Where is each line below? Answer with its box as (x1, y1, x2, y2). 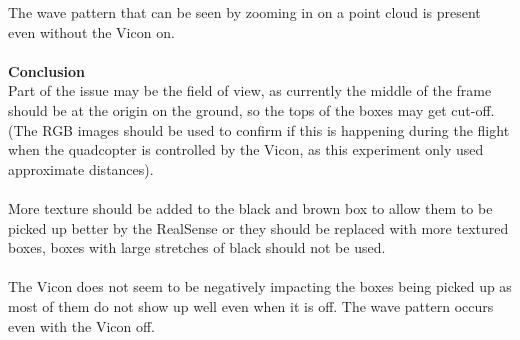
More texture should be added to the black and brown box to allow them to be (8, 197, 493, 218)
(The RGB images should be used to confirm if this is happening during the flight (8, 119, 510, 140)
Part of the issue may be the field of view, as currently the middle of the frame (8, 80, 492, 101)
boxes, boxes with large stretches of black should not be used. (8, 237, 386, 258)
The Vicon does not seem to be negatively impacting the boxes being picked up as (8, 276, 512, 297)
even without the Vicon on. (8, 21, 175, 42)
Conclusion (8, 60, 86, 81)
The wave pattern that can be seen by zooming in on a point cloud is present (8, 2, 481, 22)
